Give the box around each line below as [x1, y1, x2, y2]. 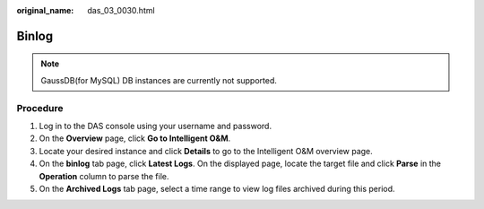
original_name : [16, 5, 74, 15]
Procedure [16, 101, 64, 114]
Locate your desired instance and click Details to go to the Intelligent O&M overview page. [39, 145, 374, 156]
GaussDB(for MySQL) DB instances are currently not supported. [40, 74, 278, 85]
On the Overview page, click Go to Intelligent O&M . [39, 133, 231, 144]
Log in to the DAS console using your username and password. [39, 120, 272, 131]
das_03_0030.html [87, 5, 156, 15]
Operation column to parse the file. [39, 170, 169, 181]
